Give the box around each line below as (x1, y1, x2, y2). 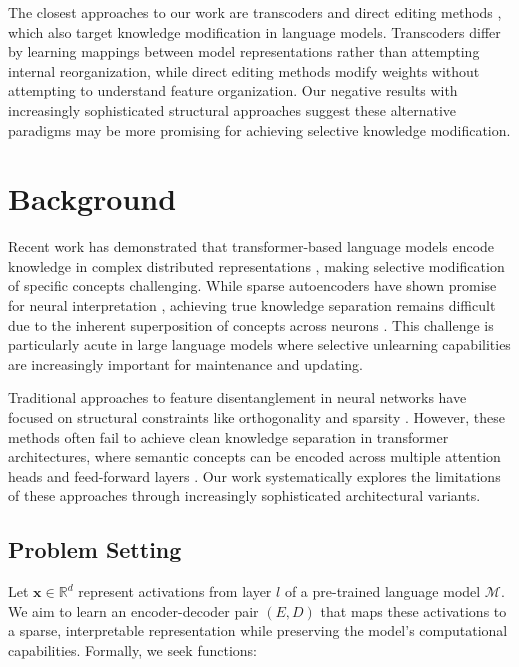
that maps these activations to (320, 600, 507, 621)
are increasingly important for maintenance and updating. (8, 353, 363, 374)
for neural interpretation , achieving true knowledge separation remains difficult (8, 295, 496, 316)
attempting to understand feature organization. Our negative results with (8, 80, 458, 101)
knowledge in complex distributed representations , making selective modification (8, 255, 505, 276)
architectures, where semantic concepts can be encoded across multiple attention (8, 446, 501, 467)
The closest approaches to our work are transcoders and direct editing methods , (8, 2, 502, 22)
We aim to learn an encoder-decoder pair (8, 600, 259, 621)
